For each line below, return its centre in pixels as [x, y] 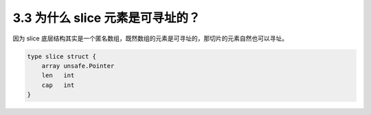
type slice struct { [61, 56]
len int [58, 76]
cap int [58, 85]
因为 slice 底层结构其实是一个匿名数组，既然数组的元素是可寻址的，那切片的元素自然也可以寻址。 [150, 38]
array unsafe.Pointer [78, 66]
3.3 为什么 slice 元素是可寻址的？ [106, 18]
